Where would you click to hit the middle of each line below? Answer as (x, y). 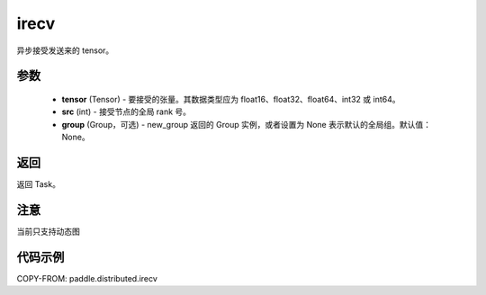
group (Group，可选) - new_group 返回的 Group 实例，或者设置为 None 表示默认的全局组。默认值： (247, 124)
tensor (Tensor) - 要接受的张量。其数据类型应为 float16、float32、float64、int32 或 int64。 (231, 99)
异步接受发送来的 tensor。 (65, 50)
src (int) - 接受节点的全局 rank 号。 (126, 112)
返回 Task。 (38, 184)
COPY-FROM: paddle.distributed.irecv (87, 278)
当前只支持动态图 (48, 231)
